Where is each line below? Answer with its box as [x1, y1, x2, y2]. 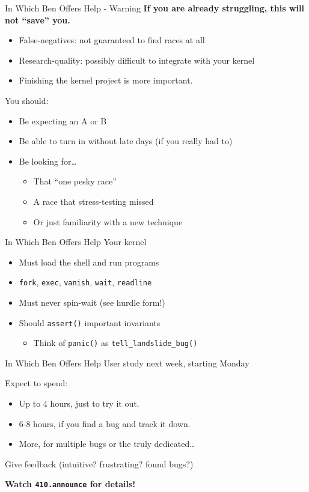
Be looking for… [19, 154, 77, 167]
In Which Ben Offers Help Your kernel [5, 235, 147, 248]
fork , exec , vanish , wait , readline [19, 276, 152, 288]
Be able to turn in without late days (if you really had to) [19, 135, 233, 147]
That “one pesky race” [33, 175, 117, 187]
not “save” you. [5, 13, 70, 26]
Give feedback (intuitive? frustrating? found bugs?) [5, 457, 194, 470]
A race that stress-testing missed [33, 195, 154, 207]
